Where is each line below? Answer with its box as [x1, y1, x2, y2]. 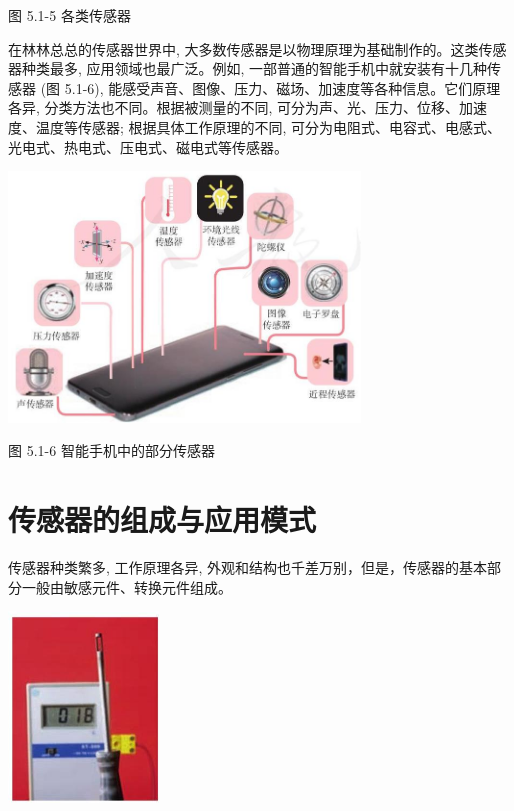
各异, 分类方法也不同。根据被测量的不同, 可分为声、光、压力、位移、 [8, 97, 460, 118]
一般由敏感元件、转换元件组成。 [21, 576, 232, 597]
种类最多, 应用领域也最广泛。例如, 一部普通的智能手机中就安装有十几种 [21, 58, 488, 79]
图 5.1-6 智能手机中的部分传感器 [8, 440, 215, 461]
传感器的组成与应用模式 [8, 499, 317, 540]
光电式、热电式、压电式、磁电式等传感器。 [8, 136, 288, 157]
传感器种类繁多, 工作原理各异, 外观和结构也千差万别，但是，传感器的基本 [8, 556, 488, 577]
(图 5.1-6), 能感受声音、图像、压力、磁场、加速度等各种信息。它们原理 [40, 77, 501, 98]
